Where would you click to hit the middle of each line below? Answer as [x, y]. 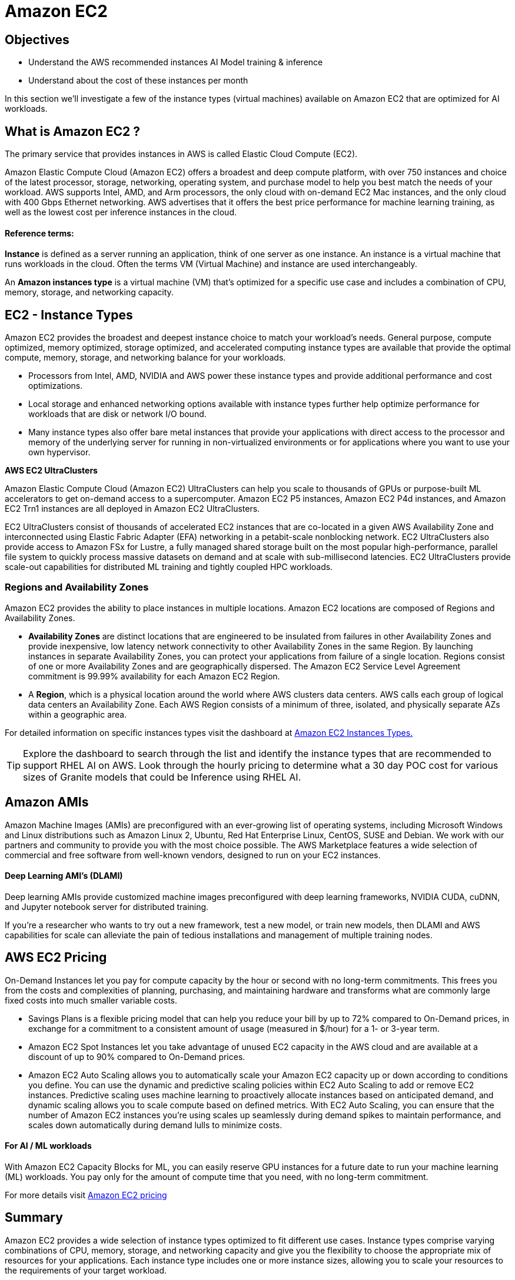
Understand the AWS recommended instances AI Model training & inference [176, 62]
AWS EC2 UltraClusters [51, 471]
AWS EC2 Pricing [56, 958]
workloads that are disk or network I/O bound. [117, 414]
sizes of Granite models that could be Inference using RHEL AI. [162, 777]
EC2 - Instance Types [69, 315]
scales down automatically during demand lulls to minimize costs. [155, 1125]
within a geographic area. [78, 714]
